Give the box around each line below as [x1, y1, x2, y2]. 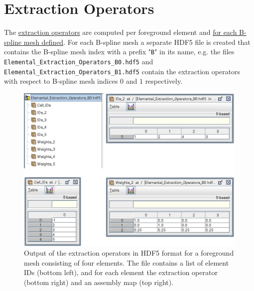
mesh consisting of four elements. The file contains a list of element [24, 257, 229, 268]
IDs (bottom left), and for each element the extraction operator [24, 267, 218, 278]
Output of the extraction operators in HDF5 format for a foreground [24, 248, 234, 258]
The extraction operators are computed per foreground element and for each [4, 27, 237, 37]
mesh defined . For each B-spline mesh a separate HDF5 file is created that [23, 36, 251, 47]
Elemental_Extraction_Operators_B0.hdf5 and [4, 56, 153, 66]
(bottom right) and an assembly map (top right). [24, 277, 174, 288]
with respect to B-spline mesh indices [4, 76, 118, 86]
